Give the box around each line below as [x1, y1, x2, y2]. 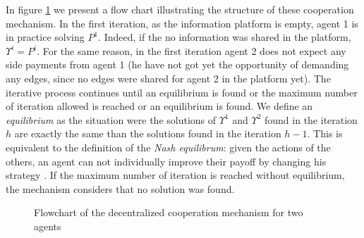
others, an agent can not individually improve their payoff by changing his [6, 154, 327, 168]
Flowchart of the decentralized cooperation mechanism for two [34, 205, 303, 220]
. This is [307, 126, 343, 141]
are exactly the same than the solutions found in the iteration [14, 126, 281, 141]
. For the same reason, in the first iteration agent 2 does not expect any [37, 43, 346, 58]
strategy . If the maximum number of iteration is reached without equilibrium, [6, 168, 345, 182]
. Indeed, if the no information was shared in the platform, [98, 30, 351, 44]
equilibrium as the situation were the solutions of [6, 112, 217, 127]
